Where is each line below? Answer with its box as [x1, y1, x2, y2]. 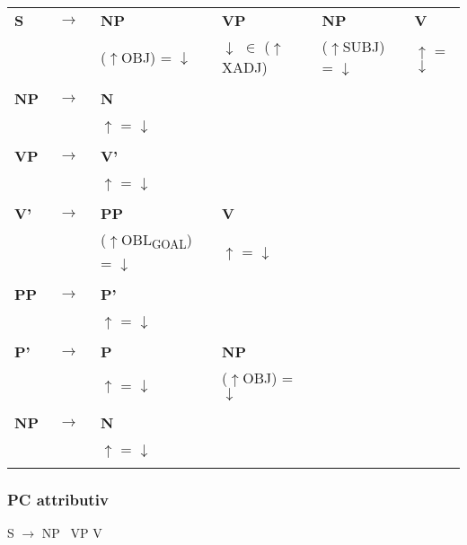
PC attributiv [7, 488, 109, 511]
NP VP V [41, 523, 102, 542]
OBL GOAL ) [121, 229, 192, 253]
